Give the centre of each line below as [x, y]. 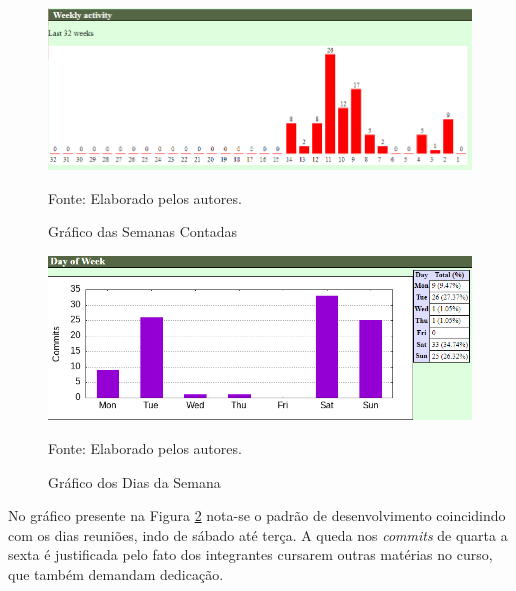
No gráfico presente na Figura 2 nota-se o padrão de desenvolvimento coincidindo [257, 515]
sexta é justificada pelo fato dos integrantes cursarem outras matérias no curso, [250, 554]
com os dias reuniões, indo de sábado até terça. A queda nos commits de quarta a [258, 534]
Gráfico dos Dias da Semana [134, 481]
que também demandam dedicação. [116, 574]
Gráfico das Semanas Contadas [142, 231]
